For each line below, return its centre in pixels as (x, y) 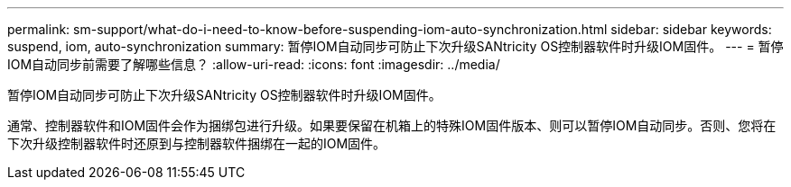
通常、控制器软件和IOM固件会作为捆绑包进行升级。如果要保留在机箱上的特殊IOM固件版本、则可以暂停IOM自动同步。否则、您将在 (392, 125)
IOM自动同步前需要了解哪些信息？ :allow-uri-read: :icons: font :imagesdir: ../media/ (254, 64)
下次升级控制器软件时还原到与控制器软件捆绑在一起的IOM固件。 (197, 143)
